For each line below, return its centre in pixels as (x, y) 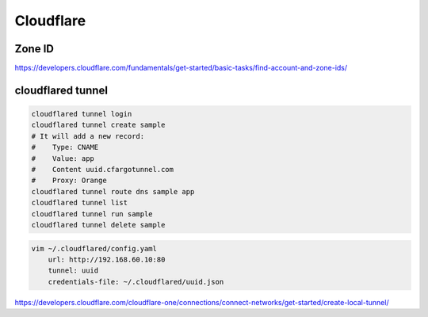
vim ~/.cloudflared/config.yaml (94, 248)
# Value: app (63, 158)
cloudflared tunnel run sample (92, 214)
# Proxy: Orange (69, 181)
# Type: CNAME (65, 147)
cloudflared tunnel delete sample (98, 225)
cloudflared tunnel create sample (98, 125)
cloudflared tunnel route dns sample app (113, 191)
